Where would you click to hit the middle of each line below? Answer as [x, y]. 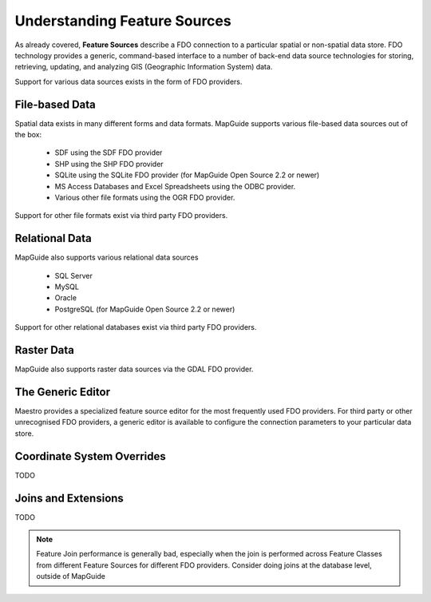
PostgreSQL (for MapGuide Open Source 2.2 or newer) [145, 309]
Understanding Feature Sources [123, 21]
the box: [28, 135]
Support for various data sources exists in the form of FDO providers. [129, 81]
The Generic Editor [63, 392]
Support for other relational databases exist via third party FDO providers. [136, 327]
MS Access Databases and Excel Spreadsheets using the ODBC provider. [175, 186]
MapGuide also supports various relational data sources [107, 257]
